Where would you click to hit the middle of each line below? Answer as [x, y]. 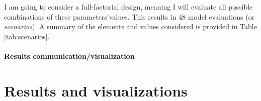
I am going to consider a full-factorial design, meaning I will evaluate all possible [128, 7]
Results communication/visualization [69, 56]
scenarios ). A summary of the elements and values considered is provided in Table [130, 26]
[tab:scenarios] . [27, 36]
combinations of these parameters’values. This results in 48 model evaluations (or [129, 16]
